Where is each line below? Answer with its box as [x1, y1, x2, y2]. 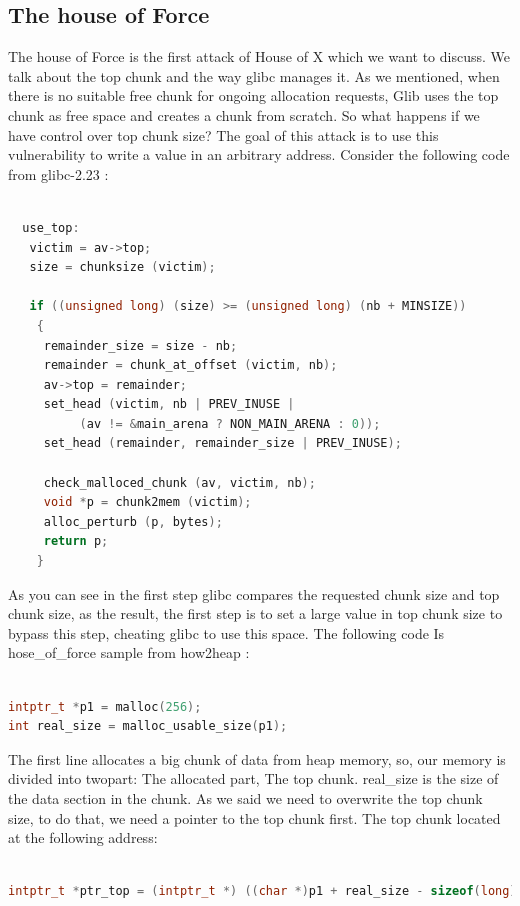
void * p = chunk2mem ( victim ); [43, 495, 252, 510]
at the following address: [8, 827, 158, 848]
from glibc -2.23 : [8, 163, 109, 184]
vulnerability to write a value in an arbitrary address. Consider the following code [8, 144, 510, 165]
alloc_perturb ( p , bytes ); [43, 514, 223, 529]
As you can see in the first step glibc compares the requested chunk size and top [8, 583, 500, 604]
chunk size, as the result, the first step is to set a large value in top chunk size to [8, 603, 503, 624]
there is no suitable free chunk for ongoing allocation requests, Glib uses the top [8, 85, 499, 106]
